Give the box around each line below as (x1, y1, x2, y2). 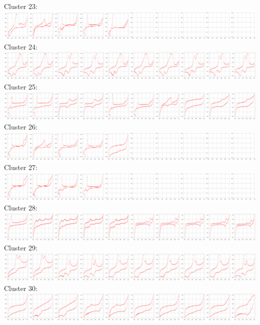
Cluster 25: (4, 81, 38, 92)
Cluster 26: (4, 121, 38, 132)
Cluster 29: (4, 242, 38, 253)
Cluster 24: (4, 41, 38, 51)
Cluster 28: (4, 202, 38, 212)
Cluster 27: (4, 162, 38, 172)
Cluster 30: (4, 282, 38, 293)
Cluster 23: (4, 1, 38, 11)
